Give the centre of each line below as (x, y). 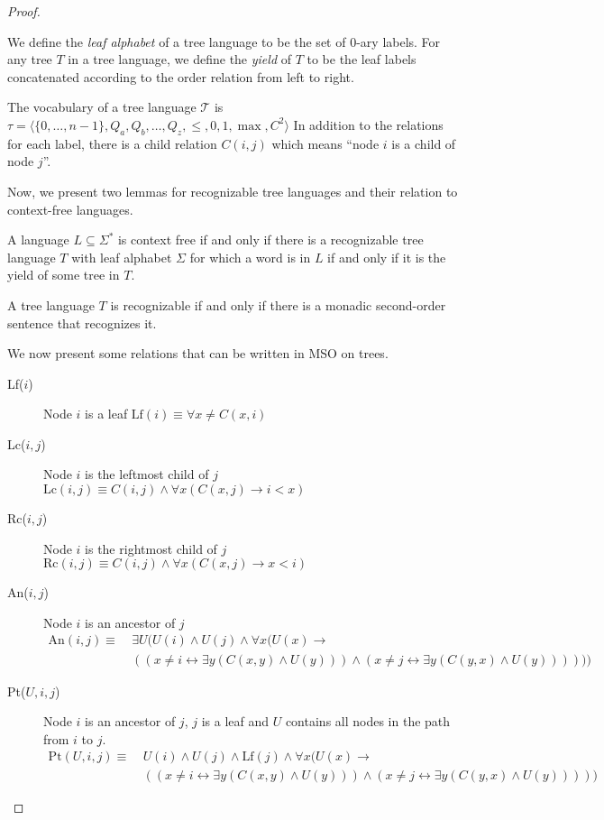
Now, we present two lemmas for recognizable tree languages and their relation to (233, 191)
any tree (30, 59)
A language (38, 240)
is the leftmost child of (147, 474)
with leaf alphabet (122, 257)
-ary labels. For (398, 41)
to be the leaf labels (361, 59)
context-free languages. (70, 209)
